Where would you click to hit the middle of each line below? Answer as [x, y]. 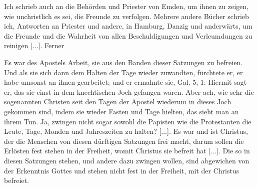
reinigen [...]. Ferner [34, 45]
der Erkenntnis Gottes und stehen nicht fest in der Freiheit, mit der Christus [122, 170]
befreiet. [16, 180]
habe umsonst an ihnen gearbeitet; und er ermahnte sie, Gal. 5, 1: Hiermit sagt [125, 82]
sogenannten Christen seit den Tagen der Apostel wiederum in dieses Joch [118, 102]
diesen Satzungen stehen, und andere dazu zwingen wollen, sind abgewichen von [127, 160]
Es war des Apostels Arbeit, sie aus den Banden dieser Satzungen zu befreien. [123, 62]
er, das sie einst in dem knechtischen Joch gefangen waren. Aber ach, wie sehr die [129, 91]
